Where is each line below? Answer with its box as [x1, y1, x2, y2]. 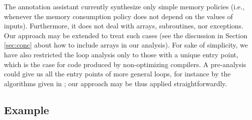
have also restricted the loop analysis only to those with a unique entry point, [4, 49, 239, 59]
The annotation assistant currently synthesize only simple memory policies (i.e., [4, 1, 245, 11]
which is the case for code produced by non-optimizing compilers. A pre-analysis [4, 59, 247, 69]
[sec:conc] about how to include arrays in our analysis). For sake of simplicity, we [4, 40, 248, 50]
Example [4, 102, 49, 117]
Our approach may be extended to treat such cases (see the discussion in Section [4, 30, 248, 40]
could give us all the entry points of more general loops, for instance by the [4, 69, 231, 79]
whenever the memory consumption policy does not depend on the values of [4, 11, 233, 21]
